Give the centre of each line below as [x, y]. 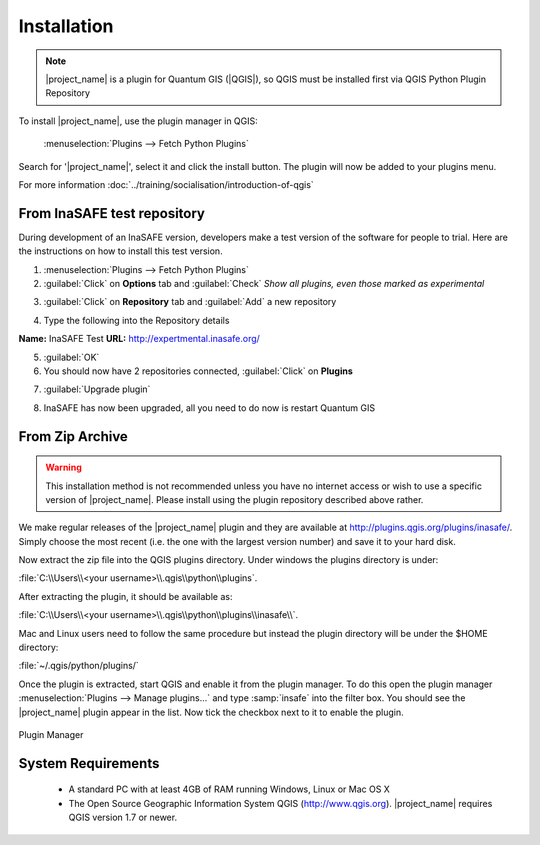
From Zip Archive [73, 436]
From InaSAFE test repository [111, 213]
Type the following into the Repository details [136, 320]
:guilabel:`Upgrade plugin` [97, 389]
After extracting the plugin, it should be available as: [125, 596]
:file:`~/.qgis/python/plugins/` [78, 666]
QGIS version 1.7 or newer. [123, 817]
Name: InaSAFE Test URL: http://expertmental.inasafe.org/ [139, 339]
